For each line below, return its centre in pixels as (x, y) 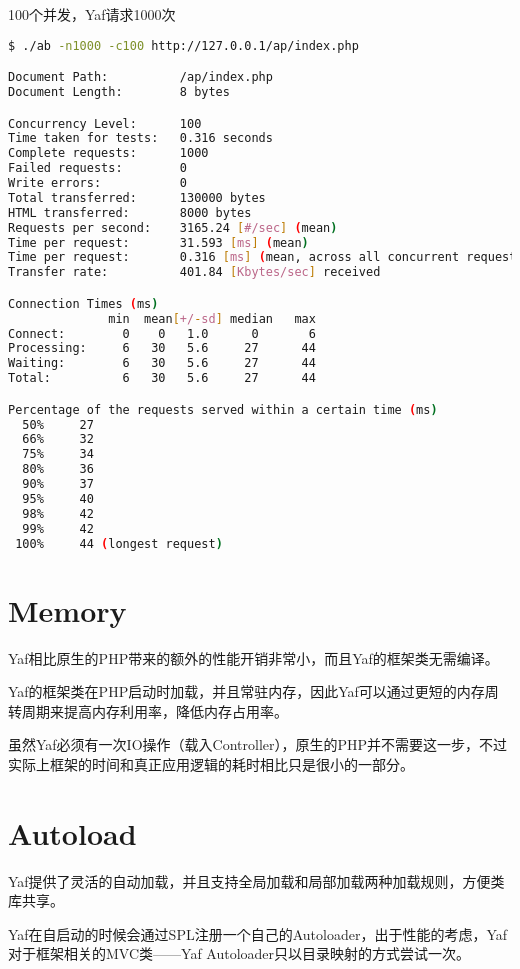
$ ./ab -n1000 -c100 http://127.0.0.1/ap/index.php (183, 45)
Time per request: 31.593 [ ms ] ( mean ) (158, 242)
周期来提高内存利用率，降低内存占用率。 (154, 710)
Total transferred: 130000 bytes (137, 197)
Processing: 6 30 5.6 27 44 (162, 348)
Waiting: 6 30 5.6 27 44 (162, 363)
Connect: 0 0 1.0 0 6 (162, 333)
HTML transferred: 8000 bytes (130, 212)
